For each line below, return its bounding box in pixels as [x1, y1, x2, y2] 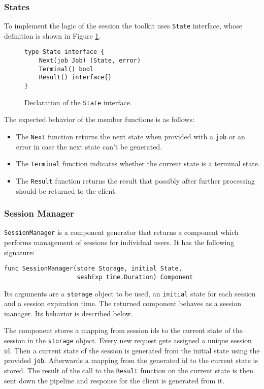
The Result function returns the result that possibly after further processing [16, 175, 255, 186]
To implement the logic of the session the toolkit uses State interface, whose [4, 20, 243, 31]
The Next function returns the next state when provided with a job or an [16, 131, 245, 141]
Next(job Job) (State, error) [39, 57, 141, 65]
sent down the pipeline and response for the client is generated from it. [4, 375, 225, 385]
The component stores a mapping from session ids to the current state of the [4, 325, 243, 336]
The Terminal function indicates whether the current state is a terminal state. [16, 158, 260, 169]
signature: [4, 247, 35, 257]
